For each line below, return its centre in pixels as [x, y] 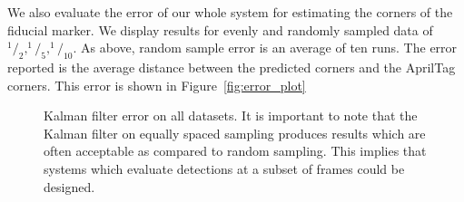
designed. [69, 186]
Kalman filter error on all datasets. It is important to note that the [231, 115]
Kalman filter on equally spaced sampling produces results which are [235, 133]
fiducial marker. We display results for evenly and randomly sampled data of [220, 29]
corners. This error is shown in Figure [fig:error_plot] [157, 85]
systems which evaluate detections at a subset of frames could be [224, 168]
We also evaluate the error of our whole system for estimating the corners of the [230, 12]
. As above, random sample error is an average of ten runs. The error [265, 48]
